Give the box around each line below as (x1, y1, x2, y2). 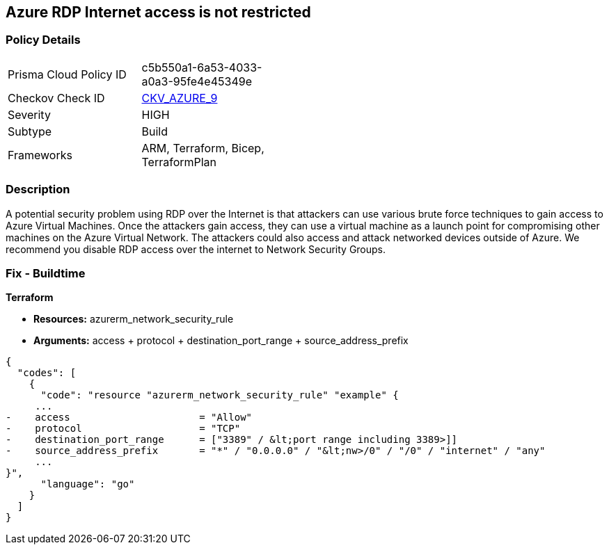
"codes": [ (17, 367, 77, 379)
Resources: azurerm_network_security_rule (33, 313, 234, 325)
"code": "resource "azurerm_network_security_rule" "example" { (40, 389, 399, 401)
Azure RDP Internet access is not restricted (6, 3, 311, 21)
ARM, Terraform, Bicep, (141, 140, 264, 155)
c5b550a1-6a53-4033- (141, 60, 262, 74)
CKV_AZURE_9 (141, 90, 218, 105)
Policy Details (6, 33, 81, 47)
